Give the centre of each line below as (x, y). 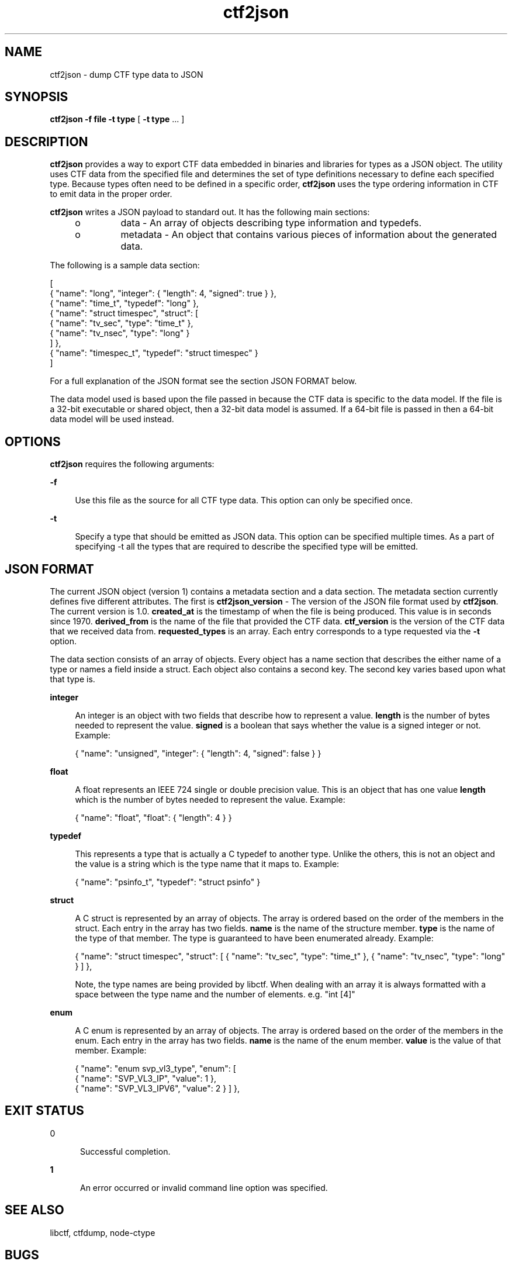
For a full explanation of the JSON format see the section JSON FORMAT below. (203, 381)
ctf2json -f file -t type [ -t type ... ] (117, 119)
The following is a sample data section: (125, 265)
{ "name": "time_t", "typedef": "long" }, (124, 303)
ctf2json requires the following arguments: (132, 464)
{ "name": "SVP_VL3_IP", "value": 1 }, (146, 1078)
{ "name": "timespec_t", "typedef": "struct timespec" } (154, 353)
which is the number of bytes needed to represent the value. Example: (210, 799)
